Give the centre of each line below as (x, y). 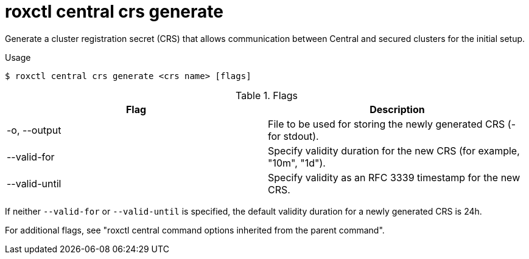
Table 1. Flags (267, 95)
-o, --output (34, 130)
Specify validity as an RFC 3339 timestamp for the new (394, 177)
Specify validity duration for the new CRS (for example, (394, 150)
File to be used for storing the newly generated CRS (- (392, 124)
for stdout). (293, 136)
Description (397, 109)
